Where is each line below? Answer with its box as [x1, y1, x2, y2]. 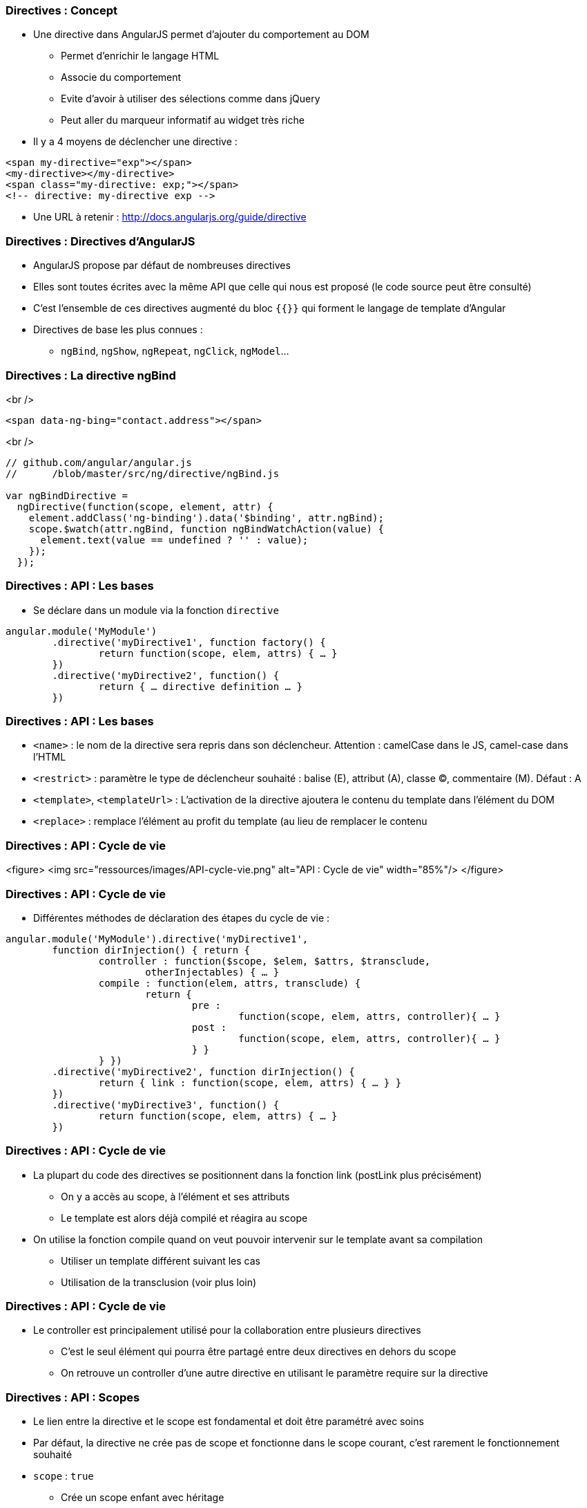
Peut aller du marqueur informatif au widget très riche [61, 114, 305, 127]
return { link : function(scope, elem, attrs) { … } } [98, 1077, 402, 1088]
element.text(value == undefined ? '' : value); [40, 534, 309, 546]
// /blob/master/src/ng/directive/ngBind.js [6, 467, 280, 479]
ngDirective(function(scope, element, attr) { [17, 501, 273, 512]
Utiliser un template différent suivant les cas [61, 1254, 260, 1267]
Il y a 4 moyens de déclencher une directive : [33, 136, 238, 148]
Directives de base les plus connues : [33, 324, 203, 336]
